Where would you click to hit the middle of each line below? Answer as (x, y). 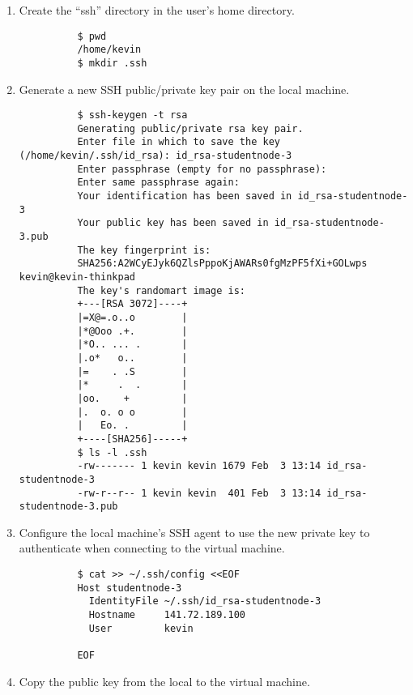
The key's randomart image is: (161, 290)
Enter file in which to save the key (179, 142)
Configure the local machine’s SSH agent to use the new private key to (194, 532)
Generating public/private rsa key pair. (190, 128)
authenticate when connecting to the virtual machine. (152, 548)
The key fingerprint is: (144, 250)
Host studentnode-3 (130, 588)
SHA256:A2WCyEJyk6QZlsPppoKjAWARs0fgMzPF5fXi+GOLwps (222, 264)
